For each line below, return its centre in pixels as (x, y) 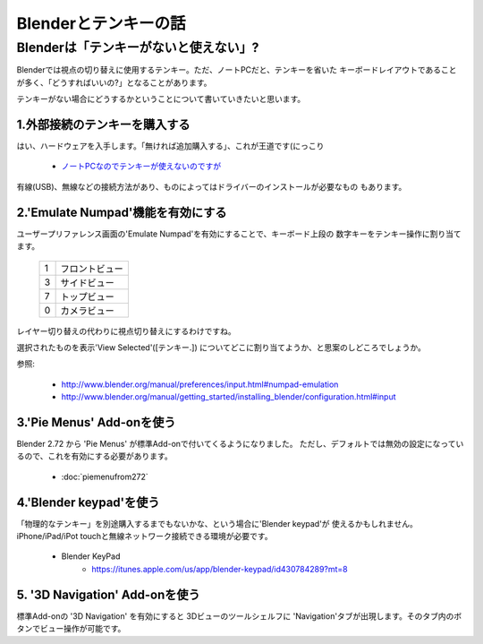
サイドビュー (88, 282)
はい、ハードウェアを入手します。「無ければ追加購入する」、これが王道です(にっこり (170, 146)
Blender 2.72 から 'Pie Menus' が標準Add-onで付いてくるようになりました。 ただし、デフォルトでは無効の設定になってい (240, 444)
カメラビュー (88, 311)
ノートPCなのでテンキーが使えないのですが (141, 167)
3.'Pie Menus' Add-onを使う (96, 422)
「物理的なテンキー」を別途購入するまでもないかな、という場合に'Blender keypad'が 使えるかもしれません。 (217, 523)
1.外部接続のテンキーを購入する (104, 124)
